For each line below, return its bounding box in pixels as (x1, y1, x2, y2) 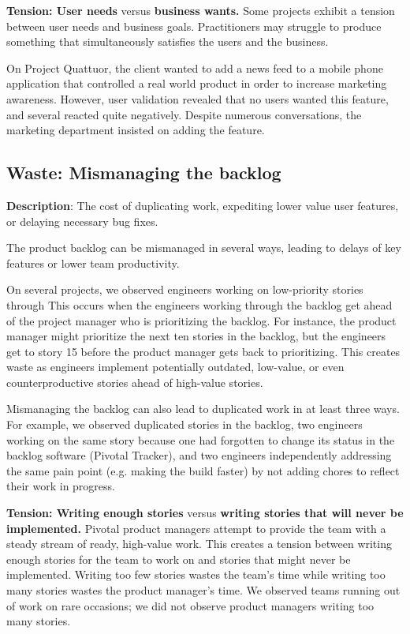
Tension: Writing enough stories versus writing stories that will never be (6, 505, 404, 521)
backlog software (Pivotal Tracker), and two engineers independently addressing (6, 447, 392, 463)
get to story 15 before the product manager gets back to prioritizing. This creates (6, 343, 401, 359)
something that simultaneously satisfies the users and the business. (6, 33, 329, 50)
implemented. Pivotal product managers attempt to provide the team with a (6, 520, 386, 536)
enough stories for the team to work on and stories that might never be (6, 550, 351, 567)
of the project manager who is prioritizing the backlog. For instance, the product (6, 312, 397, 328)
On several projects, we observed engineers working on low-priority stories (6, 281, 363, 298)
